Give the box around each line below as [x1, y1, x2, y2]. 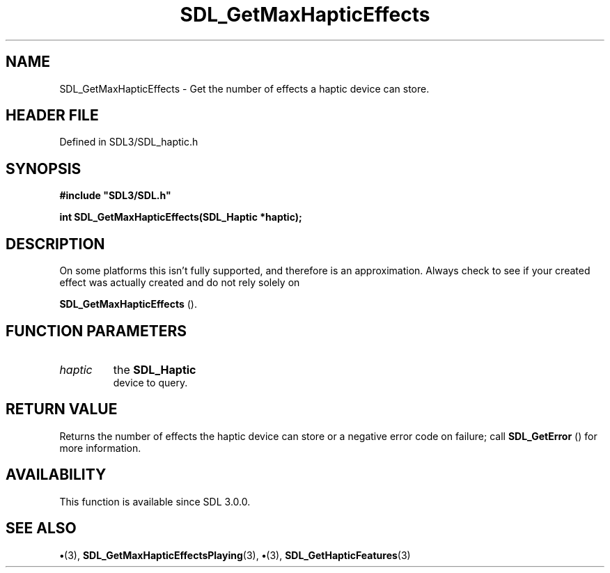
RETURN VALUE [6, 400, 118, 418]
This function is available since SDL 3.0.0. [59, 495, 251, 508]
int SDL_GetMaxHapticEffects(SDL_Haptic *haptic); [59, 211, 302, 223]
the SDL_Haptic [113, 362, 196, 377]
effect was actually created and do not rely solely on [59, 276, 300, 289]
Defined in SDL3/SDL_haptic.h [59, 136, 198, 148]
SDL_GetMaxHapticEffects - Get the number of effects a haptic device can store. [59, 82, 430, 95]
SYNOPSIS [6, 159, 81, 178]
